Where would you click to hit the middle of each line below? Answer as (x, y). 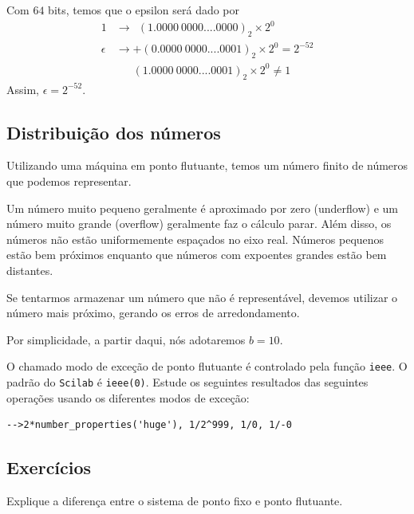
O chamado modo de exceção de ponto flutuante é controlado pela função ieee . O (207, 366)
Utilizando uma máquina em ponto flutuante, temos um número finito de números (207, 165)
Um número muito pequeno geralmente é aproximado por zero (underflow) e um (202, 208)
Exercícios (49, 467)
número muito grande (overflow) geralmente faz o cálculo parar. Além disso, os (199, 224)
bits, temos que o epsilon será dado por (144, 10)
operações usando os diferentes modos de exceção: (128, 397)
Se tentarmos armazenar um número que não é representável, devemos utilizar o (202, 297)
